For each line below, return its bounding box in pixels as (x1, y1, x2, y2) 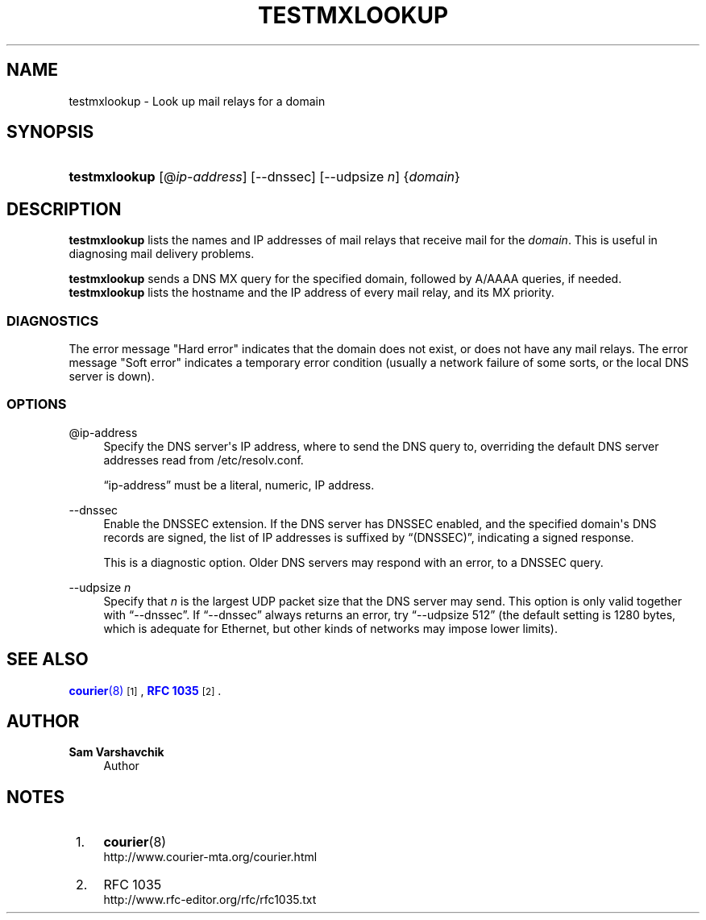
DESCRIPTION (6, 198, 122, 219)
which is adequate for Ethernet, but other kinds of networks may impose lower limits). (103, 621, 558, 635)
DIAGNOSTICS (6, 312, 99, 329)
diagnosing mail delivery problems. (69, 247, 255, 261)
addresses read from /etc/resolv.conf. (103, 452, 304, 467)
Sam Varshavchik (69, 745, 164, 760)
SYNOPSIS (6, 122, 94, 143)
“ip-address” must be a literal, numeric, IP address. (103, 477, 375, 492)
